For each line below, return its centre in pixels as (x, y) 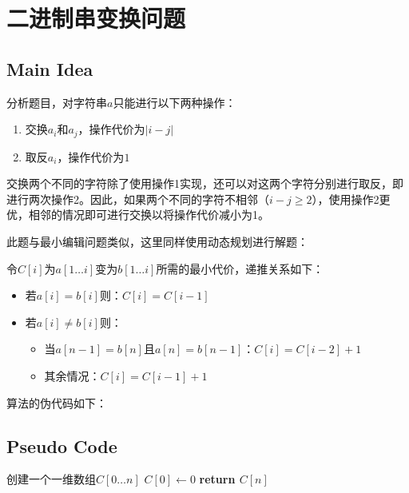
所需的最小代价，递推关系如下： (240, 268)
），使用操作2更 (351, 199)
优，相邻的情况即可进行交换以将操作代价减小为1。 (138, 215)
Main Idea (50, 68)
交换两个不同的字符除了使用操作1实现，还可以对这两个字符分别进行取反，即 (205, 183)
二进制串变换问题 (96, 18)
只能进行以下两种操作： (175, 102)
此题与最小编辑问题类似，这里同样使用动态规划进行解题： (157, 241)
